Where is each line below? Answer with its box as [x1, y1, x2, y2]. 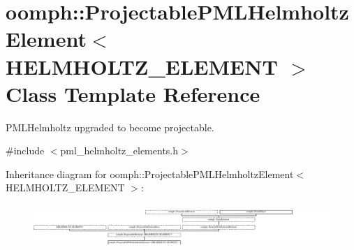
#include [6, 143, 45, 158]
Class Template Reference [6, 79, 260, 108]
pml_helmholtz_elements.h [60, 143, 179, 158]
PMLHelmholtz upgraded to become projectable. [6, 119, 214, 134]
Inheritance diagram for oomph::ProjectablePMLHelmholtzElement [6, 166, 294, 181]
